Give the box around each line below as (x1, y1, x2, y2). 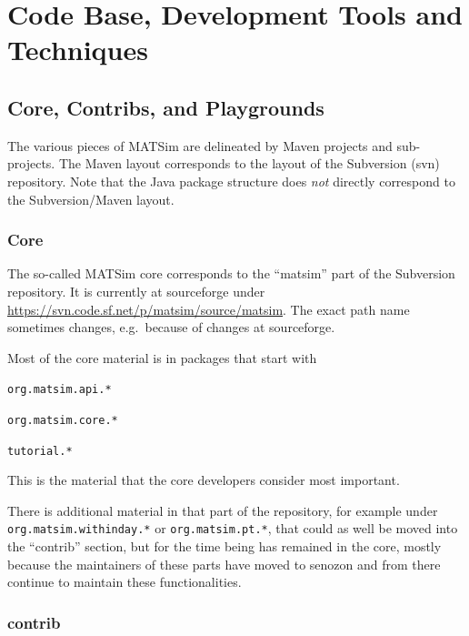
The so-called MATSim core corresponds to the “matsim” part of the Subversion (7, 264, 455, 283)
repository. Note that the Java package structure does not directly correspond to (7, 171, 455, 190)
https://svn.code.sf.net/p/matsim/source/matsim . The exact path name (7, 299, 410, 318)
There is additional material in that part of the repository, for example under (7, 500, 438, 520)
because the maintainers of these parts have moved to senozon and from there (7, 554, 441, 573)
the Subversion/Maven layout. (7, 189, 175, 208)
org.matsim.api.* (7, 383, 112, 397)
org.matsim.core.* (7, 413, 118, 427)
